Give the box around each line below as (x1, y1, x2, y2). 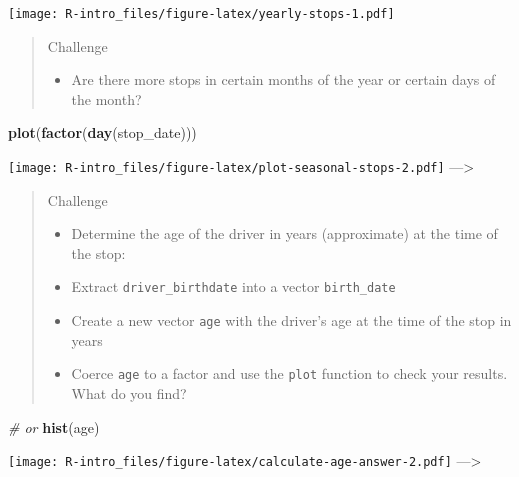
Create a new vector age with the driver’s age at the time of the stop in (71, 310, 512, 331)
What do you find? (71, 383, 187, 404)
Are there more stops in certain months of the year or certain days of (71, 69, 496, 90)
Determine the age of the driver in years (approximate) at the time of (71, 223, 498, 244)
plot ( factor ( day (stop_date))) (8, 122, 197, 143)
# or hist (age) (8, 416, 100, 437)
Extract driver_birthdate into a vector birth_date (71, 276, 396, 297)
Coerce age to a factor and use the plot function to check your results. (71, 363, 508, 384)
